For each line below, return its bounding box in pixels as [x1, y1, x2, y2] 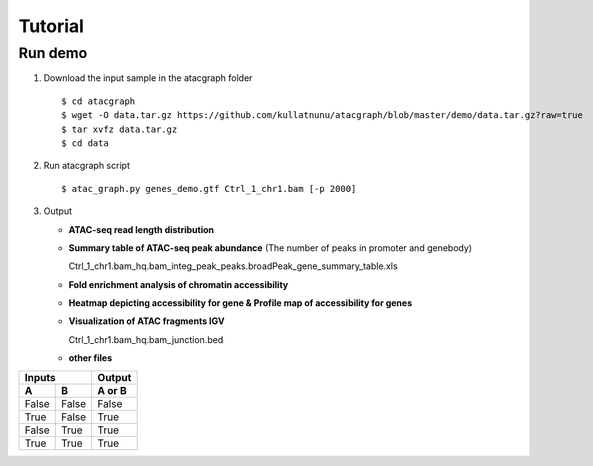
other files [68, 352, 113, 364]
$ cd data [61, 137, 109, 149]
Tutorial [18, 15, 85, 37]
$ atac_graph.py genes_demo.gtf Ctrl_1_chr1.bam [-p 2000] [61, 183, 357, 194]
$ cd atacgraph [61, 95, 136, 107]
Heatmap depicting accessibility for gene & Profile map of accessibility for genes [68, 297, 413, 309]
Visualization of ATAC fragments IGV [68, 315, 225, 327]
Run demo [18, 44, 88, 62]
